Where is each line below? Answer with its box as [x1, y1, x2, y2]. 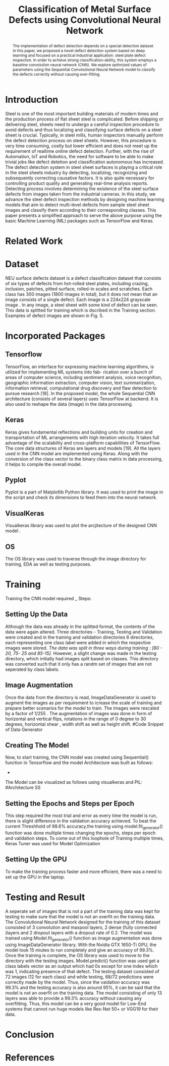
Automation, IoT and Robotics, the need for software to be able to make [5, 153, 154, 159]
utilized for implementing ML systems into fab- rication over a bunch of [5, 369, 153, 375]
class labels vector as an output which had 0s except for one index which [5, 963, 158, 969]
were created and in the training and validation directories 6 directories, [5, 634, 154, 640]
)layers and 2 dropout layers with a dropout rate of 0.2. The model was [5, 929, 152, 935]
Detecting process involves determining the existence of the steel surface [5, 185, 159, 192]
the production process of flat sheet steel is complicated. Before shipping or [5, 116, 164, 122]
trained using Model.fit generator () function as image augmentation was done [5, 935, 162, 942]
